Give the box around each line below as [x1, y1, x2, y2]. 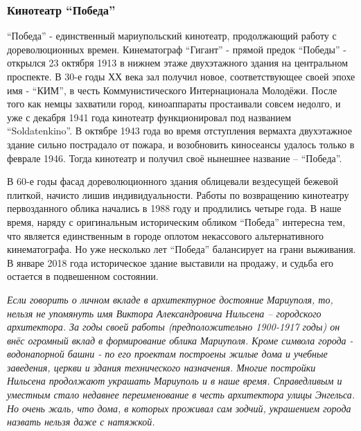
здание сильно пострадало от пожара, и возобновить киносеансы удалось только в [7, 137, 355, 151]
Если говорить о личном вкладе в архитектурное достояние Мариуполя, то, [7, 292, 333, 306]
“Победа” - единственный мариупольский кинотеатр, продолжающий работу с [7, 28, 337, 43]
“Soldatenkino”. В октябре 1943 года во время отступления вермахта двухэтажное [7, 123, 352, 138]
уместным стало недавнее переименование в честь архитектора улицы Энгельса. [7, 387, 355, 402]
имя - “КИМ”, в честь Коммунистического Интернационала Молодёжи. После [7, 82, 337, 97]
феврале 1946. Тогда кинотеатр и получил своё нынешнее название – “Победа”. [7, 150, 342, 165]
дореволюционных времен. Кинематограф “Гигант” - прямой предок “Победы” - [7, 42, 346, 56]
